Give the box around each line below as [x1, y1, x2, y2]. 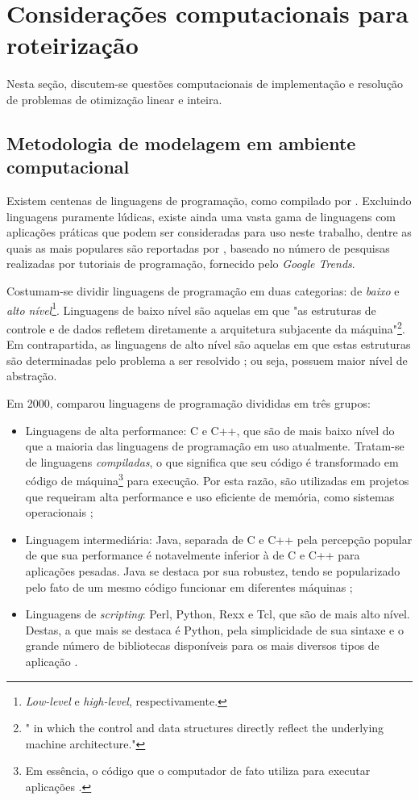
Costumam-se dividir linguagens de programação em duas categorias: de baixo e [6, 283, 400, 299]
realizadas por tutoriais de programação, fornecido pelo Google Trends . [6, 255, 355, 272]
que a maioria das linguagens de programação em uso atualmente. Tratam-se [25, 438, 404, 454]
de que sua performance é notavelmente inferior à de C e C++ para [25, 547, 360, 563]
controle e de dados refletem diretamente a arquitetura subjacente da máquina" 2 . [6, 317, 405, 337]
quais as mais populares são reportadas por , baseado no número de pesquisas [6, 239, 390, 256]
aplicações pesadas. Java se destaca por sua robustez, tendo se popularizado [25, 562, 400, 579]
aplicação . [25, 652, 78, 669]
